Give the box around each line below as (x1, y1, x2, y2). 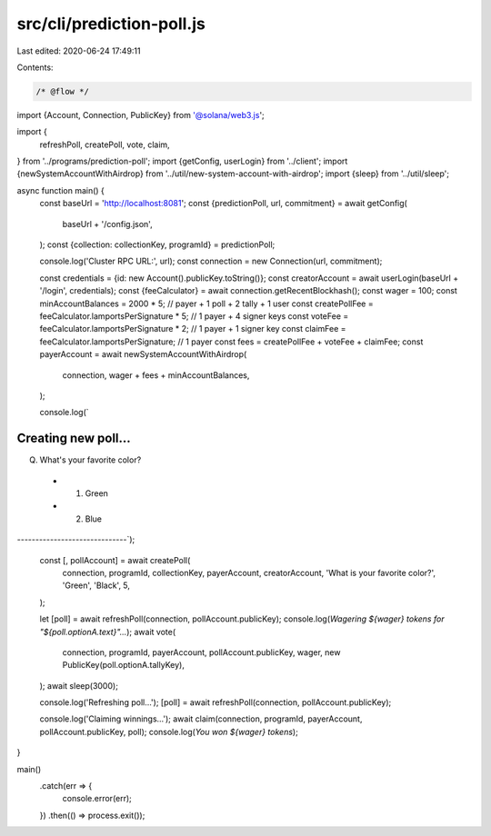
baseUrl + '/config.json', (62, 218, 154, 229)
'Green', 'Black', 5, (62, 580, 131, 591)
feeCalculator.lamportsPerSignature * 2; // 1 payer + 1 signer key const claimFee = (39, 323, 346, 334)
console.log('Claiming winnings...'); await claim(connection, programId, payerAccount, (39, 713, 363, 724)
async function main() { (16, 184, 105, 195)
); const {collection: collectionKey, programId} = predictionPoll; (39, 239, 276, 250)
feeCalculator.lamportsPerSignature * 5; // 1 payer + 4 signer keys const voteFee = (39, 310, 349, 322)
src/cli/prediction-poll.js (16, 14, 206, 34)
